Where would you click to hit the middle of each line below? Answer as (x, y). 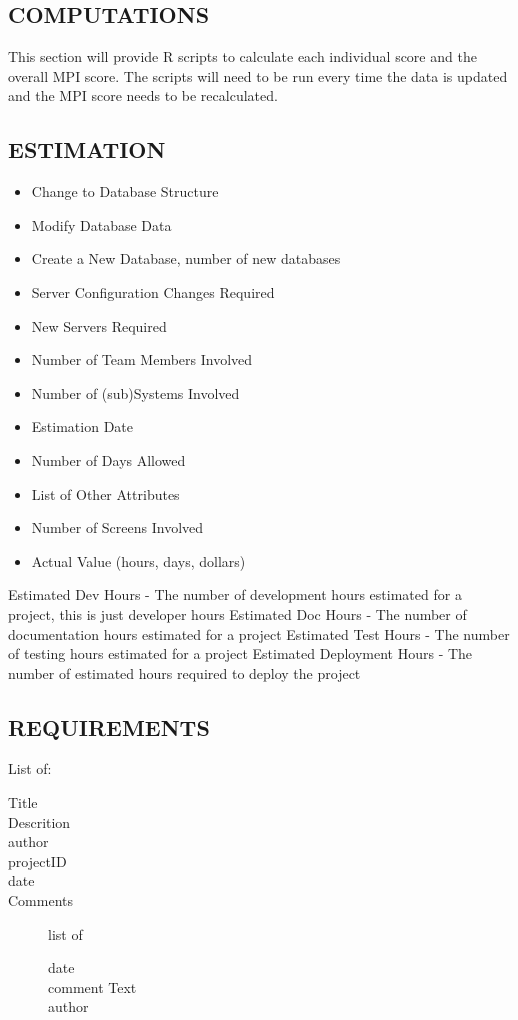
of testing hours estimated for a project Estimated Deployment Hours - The (240, 653)
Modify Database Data (101, 224)
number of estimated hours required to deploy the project (184, 672)
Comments (41, 900)
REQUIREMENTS (109, 726)
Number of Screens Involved (117, 527)
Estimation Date (82, 426)
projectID (37, 860)
